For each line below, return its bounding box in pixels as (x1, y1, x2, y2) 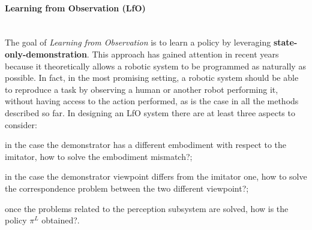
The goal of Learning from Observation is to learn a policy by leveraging (5, 36, 271, 49)
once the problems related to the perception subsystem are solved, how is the (5, 202, 289, 214)
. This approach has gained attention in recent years (86, 47, 279, 60)
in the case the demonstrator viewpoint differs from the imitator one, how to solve (5, 170, 307, 183)
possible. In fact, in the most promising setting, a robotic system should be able (5, 71, 299, 84)
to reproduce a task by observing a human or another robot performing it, (5, 83, 278, 95)
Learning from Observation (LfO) (5, 1, 146, 14)
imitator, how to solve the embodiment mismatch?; (5, 150, 193, 162)
